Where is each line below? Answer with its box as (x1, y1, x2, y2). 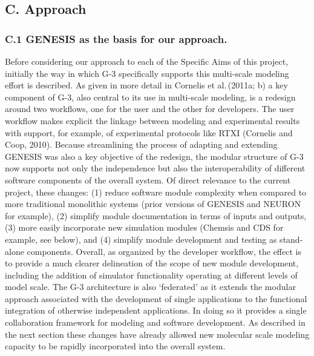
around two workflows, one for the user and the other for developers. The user (5, 102, 295, 115)
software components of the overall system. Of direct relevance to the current (5, 173, 291, 186)
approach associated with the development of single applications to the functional (5, 292, 307, 305)
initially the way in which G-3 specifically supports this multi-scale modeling (5, 67, 289, 79)
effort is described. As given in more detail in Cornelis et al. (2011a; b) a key (5, 79, 288, 91)
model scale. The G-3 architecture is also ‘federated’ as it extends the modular (5, 280, 296, 293)
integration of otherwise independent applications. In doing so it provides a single (5, 304, 307, 317)
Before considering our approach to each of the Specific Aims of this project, (5, 55, 289, 67)
